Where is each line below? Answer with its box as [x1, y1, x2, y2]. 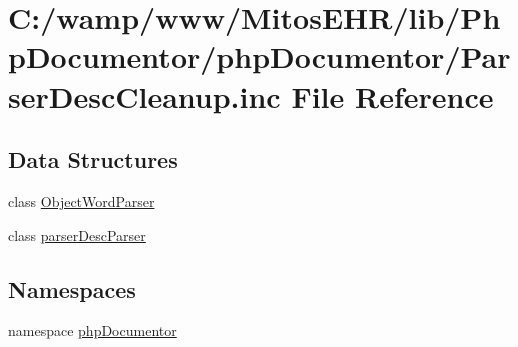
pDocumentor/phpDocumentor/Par [8, 36, 511, 77]
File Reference [291, 75, 494, 116]
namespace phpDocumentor [8, 320, 177, 341]
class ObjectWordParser [8, 190, 155, 211]
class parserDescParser [8, 224, 146, 245]
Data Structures [8, 144, 178, 175]
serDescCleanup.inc [8, 75, 281, 116]
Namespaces [8, 273, 136, 304]
